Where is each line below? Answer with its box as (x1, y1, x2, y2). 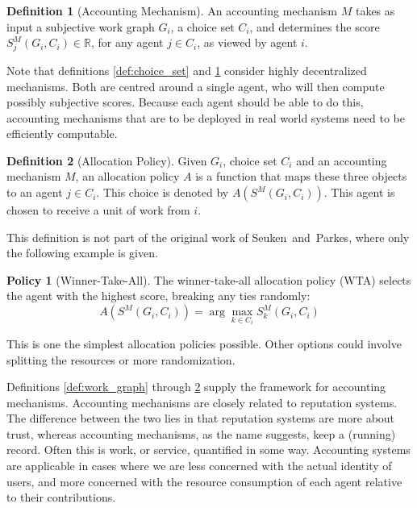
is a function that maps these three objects (195, 168, 407, 185)
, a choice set (170, 18, 235, 35)
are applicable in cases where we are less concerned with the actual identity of (6, 457, 392, 474)
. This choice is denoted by (96, 184, 229, 201)
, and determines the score (249, 18, 380, 35)
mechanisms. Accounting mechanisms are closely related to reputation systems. (6, 393, 398, 410)
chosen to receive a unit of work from (6, 202, 190, 219)
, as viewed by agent (197, 34, 298, 51)
